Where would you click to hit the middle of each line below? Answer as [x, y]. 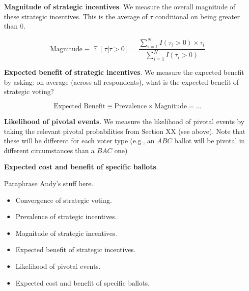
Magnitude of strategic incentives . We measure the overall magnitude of [120, 6]
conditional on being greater [197, 16]
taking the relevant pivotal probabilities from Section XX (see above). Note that [125, 131]
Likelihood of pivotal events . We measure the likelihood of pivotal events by [124, 121]
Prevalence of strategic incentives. [66, 216]
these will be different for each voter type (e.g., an [79, 141]
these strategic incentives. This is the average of [76, 16]
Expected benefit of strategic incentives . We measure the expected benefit [124, 72]
